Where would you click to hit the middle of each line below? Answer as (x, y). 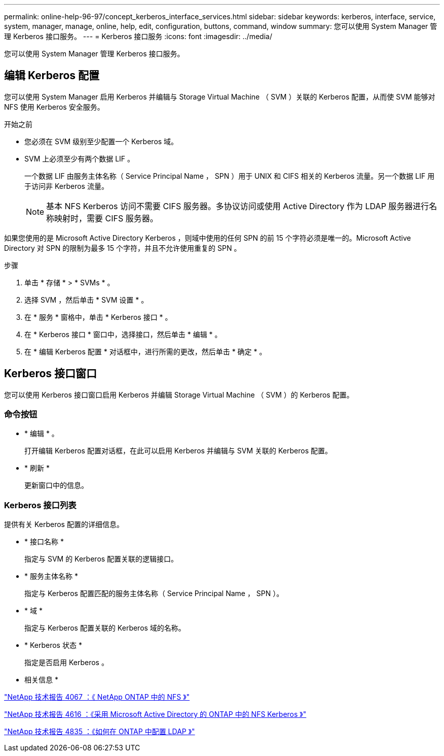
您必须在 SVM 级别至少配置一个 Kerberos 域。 (101, 141)
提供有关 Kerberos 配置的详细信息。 (64, 524)
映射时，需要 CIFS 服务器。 (106, 218)
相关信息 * (41, 680)
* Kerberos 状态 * (53, 645)
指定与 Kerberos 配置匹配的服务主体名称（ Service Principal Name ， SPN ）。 (154, 594)
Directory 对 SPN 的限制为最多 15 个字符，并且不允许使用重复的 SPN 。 (123, 248)
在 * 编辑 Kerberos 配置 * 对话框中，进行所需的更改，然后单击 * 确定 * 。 (145, 351)
